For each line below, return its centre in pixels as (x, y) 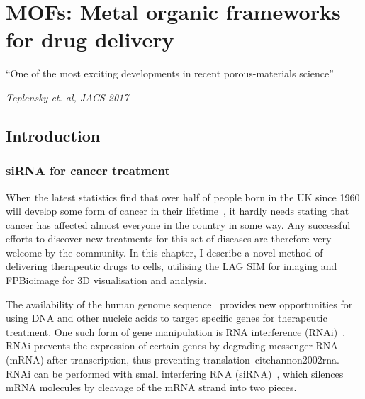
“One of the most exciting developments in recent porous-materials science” (170, 73)
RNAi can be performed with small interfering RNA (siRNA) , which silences (175, 373)
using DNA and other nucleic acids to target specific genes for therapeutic (167, 318)
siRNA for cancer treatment (88, 170)
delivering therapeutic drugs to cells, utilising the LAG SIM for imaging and (172, 266)
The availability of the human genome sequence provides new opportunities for (179, 304)
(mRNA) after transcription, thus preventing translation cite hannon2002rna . (173, 360)
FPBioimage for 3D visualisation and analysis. (106, 280)
